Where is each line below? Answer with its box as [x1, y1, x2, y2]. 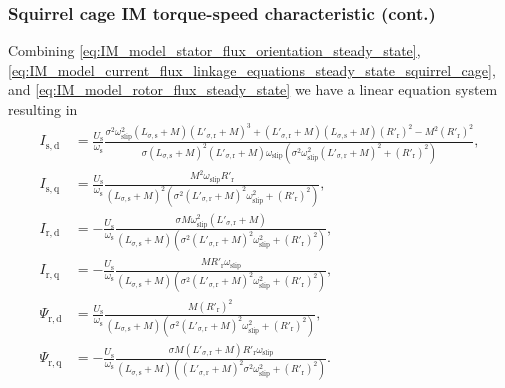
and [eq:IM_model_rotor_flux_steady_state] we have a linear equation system [8, 79, 498, 100]
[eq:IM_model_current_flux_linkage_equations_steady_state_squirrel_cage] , [8, 59, 496, 80]
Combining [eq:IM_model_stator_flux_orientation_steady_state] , [8, 40, 421, 61]
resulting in [8, 99, 78, 119]
